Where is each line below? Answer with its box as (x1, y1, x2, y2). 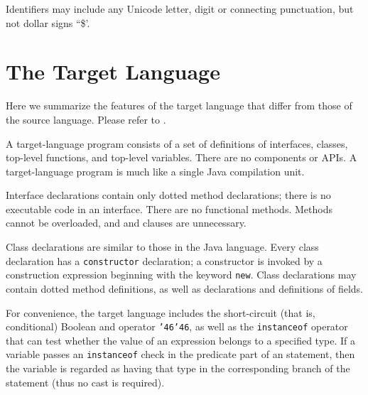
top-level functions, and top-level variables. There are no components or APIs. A (6, 150, 357, 165)
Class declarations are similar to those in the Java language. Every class (6, 239, 319, 254)
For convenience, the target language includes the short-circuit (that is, (6, 305, 315, 320)
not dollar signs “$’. (6, 15, 90, 30)
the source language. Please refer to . (6, 112, 166, 126)
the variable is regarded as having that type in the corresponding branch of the (6, 361, 350, 376)
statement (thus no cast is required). (6, 374, 165, 389)
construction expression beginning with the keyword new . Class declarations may (6, 267, 357, 282)
